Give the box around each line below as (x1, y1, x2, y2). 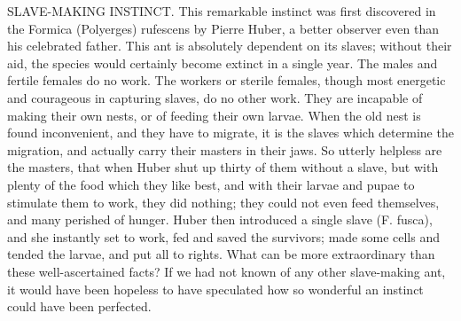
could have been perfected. (7, 297, 152, 316)
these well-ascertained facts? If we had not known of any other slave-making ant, (7, 262, 446, 280)
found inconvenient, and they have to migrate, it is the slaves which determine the (7, 123, 454, 142)
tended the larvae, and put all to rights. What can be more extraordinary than (7, 245, 435, 263)
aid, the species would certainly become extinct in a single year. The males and (7, 53, 438, 72)
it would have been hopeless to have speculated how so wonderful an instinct (7, 279, 424, 298)
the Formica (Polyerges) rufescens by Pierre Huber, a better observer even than (7, 19, 439, 37)
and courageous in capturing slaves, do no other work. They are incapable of (7, 88, 423, 106)
